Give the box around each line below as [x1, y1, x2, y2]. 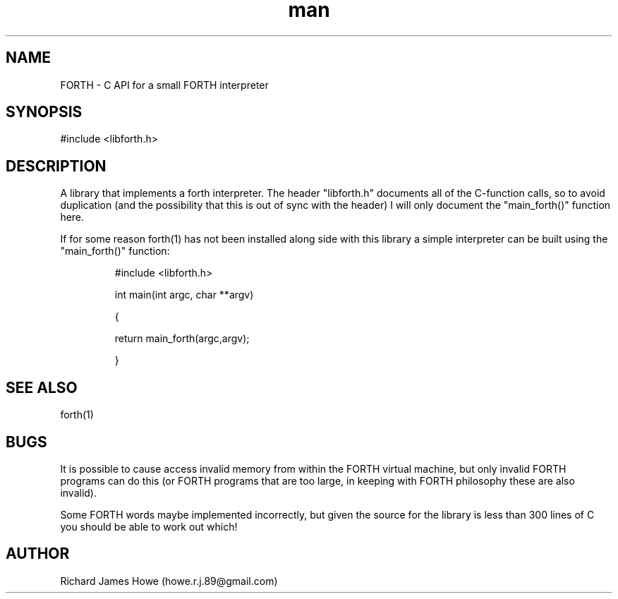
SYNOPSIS [6, 103, 83, 121]
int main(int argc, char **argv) [114, 289, 254, 301]
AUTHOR [6, 545, 70, 563]
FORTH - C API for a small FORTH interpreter [60, 78, 269, 91]
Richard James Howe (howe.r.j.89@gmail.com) [60, 574, 278, 587]
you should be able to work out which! [60, 520, 238, 533]
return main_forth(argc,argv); [114, 332, 250, 345]
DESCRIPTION [6, 157, 107, 175]
